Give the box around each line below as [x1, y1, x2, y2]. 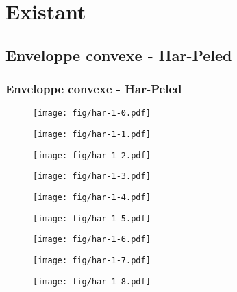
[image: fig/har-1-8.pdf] [33, 276, 151, 287]
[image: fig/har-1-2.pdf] [33, 150, 151, 160]
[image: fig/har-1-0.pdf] [33, 108, 151, 119]
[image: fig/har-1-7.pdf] [33, 255, 151, 265]
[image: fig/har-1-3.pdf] [33, 171, 151, 182]
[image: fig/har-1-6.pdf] [33, 234, 151, 245]
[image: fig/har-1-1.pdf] [33, 130, 151, 140]
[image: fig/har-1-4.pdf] [33, 193, 151, 202]
